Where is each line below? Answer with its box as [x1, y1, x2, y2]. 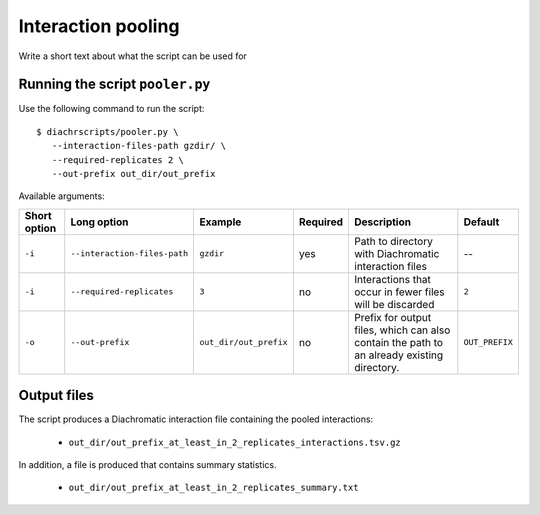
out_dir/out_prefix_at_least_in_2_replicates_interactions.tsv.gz [68, 436, 402, 448]
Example [199, 215, 242, 229]
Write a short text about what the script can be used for [18, 50, 247, 62]
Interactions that [354, 272, 432, 286]
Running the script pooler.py [18, 76, 211, 93]
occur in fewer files [354, 285, 445, 299]
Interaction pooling [18, 15, 180, 37]
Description [354, 215, 412, 229]
